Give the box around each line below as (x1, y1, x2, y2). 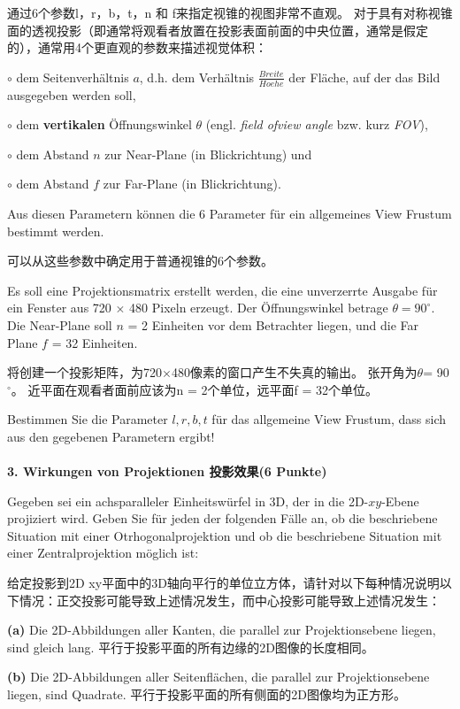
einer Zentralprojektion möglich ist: (7, 543, 199, 562)
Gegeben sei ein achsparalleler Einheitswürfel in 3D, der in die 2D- (7, 491, 369, 510)
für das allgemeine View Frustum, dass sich (211, 410, 447, 428)
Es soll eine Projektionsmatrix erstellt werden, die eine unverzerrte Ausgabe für (7, 281, 438, 299)
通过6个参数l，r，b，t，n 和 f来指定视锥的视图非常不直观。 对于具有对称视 (7, 4, 441, 21)
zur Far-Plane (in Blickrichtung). (103, 174, 281, 193)
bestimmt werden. (7, 221, 104, 240)
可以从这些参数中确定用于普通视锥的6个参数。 (7, 251, 273, 270)
